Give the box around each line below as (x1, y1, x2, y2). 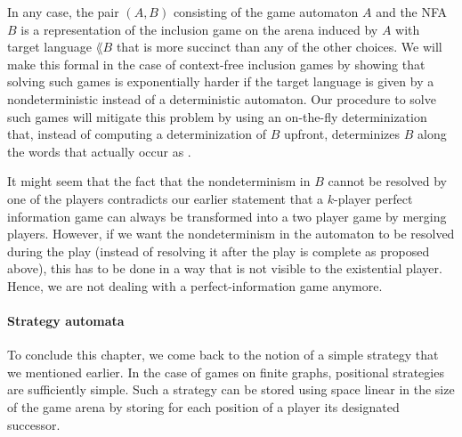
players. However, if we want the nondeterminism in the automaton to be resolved (7, 224, 455, 243)
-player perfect (334, 189, 413, 207)
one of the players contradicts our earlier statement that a (7, 189, 324, 207)
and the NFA (376, 3, 448, 20)
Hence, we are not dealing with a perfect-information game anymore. (7, 276, 383, 295)
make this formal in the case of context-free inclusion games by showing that (7, 54, 426, 73)
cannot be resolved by (328, 172, 447, 190)
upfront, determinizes (284, 125, 401, 143)
